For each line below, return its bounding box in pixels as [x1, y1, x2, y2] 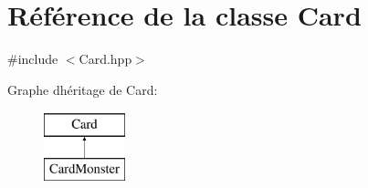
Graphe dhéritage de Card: [7, 79, 158, 99]
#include [7, 49, 58, 68]
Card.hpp [79, 49, 132, 68]
